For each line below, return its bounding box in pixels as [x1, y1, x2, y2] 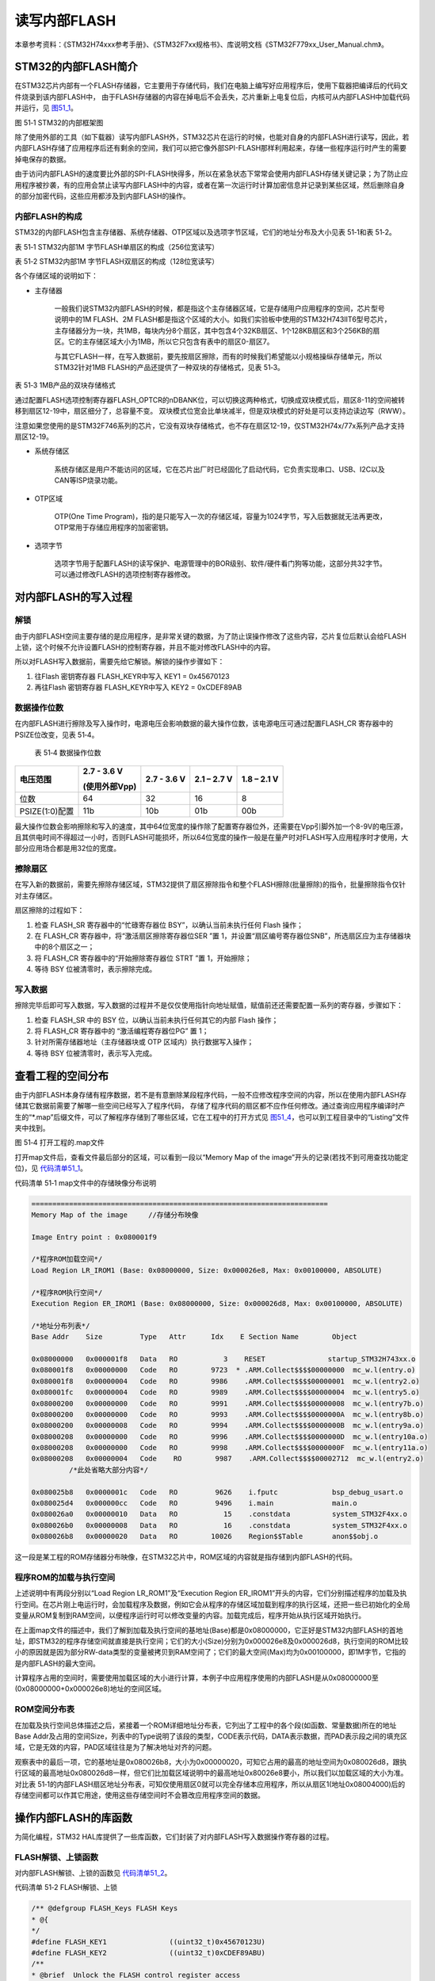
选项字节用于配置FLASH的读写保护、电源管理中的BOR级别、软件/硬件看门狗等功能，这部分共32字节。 [54, 559, 387, 568]
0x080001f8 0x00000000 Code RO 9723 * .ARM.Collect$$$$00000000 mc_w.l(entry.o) [31, 1365, 416, 1375]
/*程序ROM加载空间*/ [31, 1254, 103, 1264]
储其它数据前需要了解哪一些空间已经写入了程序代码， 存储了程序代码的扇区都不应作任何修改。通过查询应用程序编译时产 [14, 1101, 406, 1111]
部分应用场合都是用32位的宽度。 [14, 844, 121, 853]
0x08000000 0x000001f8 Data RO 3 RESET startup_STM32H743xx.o [31, 1354, 416, 1363]
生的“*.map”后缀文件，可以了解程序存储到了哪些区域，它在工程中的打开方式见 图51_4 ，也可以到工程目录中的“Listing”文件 [14, 1112, 410, 1121]
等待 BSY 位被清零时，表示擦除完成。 [34, 964, 157, 974]
